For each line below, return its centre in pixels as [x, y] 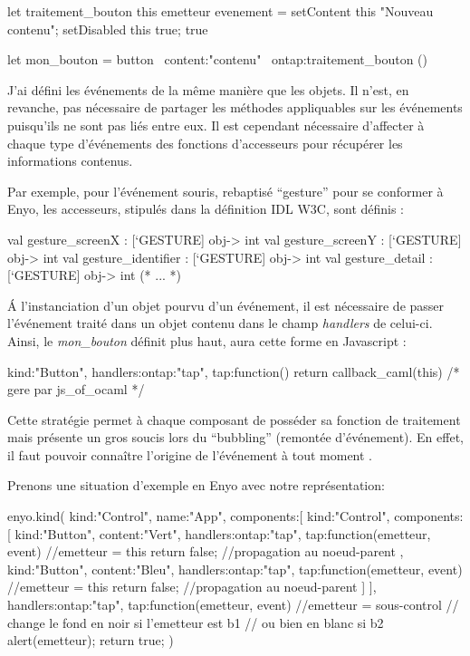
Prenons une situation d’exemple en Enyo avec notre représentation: [196, 485]
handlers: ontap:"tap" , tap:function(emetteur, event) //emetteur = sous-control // [233, 605]
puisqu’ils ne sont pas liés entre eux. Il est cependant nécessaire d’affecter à [216, 125]
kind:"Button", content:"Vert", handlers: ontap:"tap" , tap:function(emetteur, [223, 533]
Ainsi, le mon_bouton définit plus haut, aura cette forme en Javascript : [207, 340]
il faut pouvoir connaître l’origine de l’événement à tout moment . [190, 454]
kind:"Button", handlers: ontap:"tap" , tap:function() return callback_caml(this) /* [234, 371]
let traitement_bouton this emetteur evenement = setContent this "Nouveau [221, 11]
